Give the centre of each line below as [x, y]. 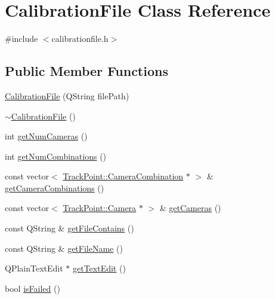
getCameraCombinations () [55, 187]
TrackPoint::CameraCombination [123, 176]
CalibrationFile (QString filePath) [67, 95]
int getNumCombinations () [56, 156]
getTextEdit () [99, 268]
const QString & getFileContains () [69, 228]
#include [21, 39]
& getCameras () [190, 208]
